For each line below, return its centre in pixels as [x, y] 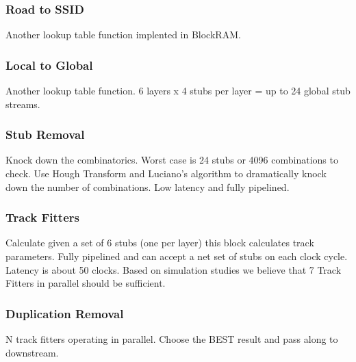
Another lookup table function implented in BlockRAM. [123, 35]
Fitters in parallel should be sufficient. [86, 283]
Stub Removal [45, 134]
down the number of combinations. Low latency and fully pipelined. [148, 186]
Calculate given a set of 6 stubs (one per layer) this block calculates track [160, 243]
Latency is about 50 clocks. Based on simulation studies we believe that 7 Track [174, 269]
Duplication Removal [65, 313]
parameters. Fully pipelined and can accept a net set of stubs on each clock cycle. [177, 256]
